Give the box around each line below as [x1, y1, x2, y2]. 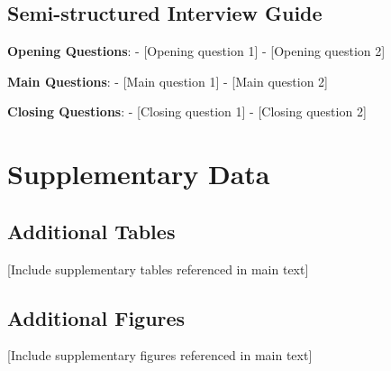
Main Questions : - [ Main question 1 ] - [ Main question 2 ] [7, 71, 329, 90]
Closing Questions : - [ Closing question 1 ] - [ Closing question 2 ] [7, 102, 367, 121]
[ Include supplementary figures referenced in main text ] [7, 346, 313, 365]
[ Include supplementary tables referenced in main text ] [7, 259, 309, 278]
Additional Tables [7, 217, 176, 245]
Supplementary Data [7, 155, 270, 192]
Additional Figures [7, 303, 186, 331]
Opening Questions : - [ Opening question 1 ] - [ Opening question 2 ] [7, 42, 386, 60]
